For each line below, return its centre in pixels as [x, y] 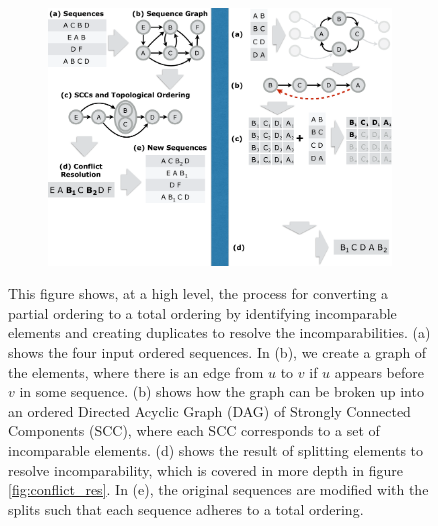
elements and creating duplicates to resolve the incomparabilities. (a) [219, 332]
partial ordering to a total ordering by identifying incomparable [202, 312]
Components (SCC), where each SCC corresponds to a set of [194, 430]
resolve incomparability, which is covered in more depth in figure [206, 469]
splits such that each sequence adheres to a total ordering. [186, 508]
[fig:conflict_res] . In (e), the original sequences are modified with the [218, 489]
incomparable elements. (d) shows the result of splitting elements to [216, 450]
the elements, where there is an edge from [136, 371]
